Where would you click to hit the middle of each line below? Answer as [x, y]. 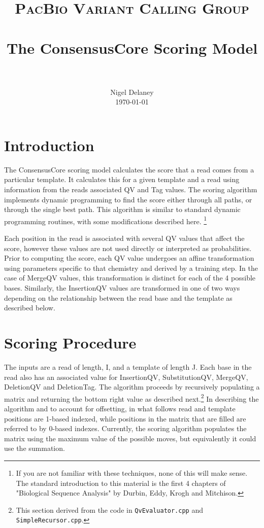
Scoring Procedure [70, 342]
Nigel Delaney [132, 92]
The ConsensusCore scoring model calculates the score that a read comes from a [129, 169]
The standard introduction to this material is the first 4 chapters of [121, 483]
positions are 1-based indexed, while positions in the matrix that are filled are [125, 418]
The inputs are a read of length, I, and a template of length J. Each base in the [128, 366]
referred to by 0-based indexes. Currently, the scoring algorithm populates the [125, 428]
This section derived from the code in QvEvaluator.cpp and [109, 509]
